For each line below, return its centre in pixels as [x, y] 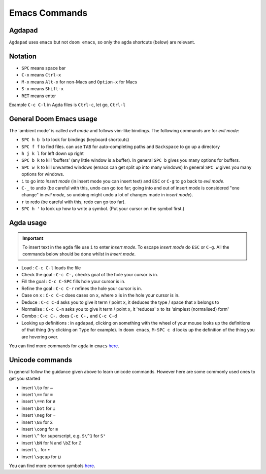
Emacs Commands [48, 13]
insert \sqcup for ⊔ [41, 457]
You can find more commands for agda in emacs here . [64, 346]
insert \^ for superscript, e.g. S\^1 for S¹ [64, 436]
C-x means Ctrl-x [41, 75]
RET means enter [39, 96]
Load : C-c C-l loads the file [51, 268]
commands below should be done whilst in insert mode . [79, 254]
